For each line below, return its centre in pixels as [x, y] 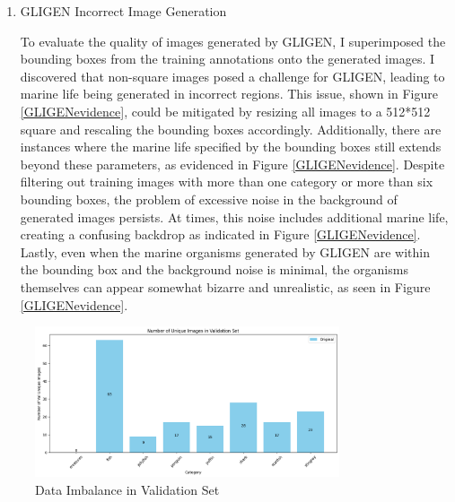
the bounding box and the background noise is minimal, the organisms [214, 269]
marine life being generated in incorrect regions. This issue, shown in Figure [229, 94]
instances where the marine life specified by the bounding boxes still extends [231, 147]
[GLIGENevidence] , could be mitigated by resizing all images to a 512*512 [225, 111]
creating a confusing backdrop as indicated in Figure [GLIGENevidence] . [220, 234]
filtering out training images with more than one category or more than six [227, 182]
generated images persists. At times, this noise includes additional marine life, [234, 216]
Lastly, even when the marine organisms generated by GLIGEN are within [225, 251]
